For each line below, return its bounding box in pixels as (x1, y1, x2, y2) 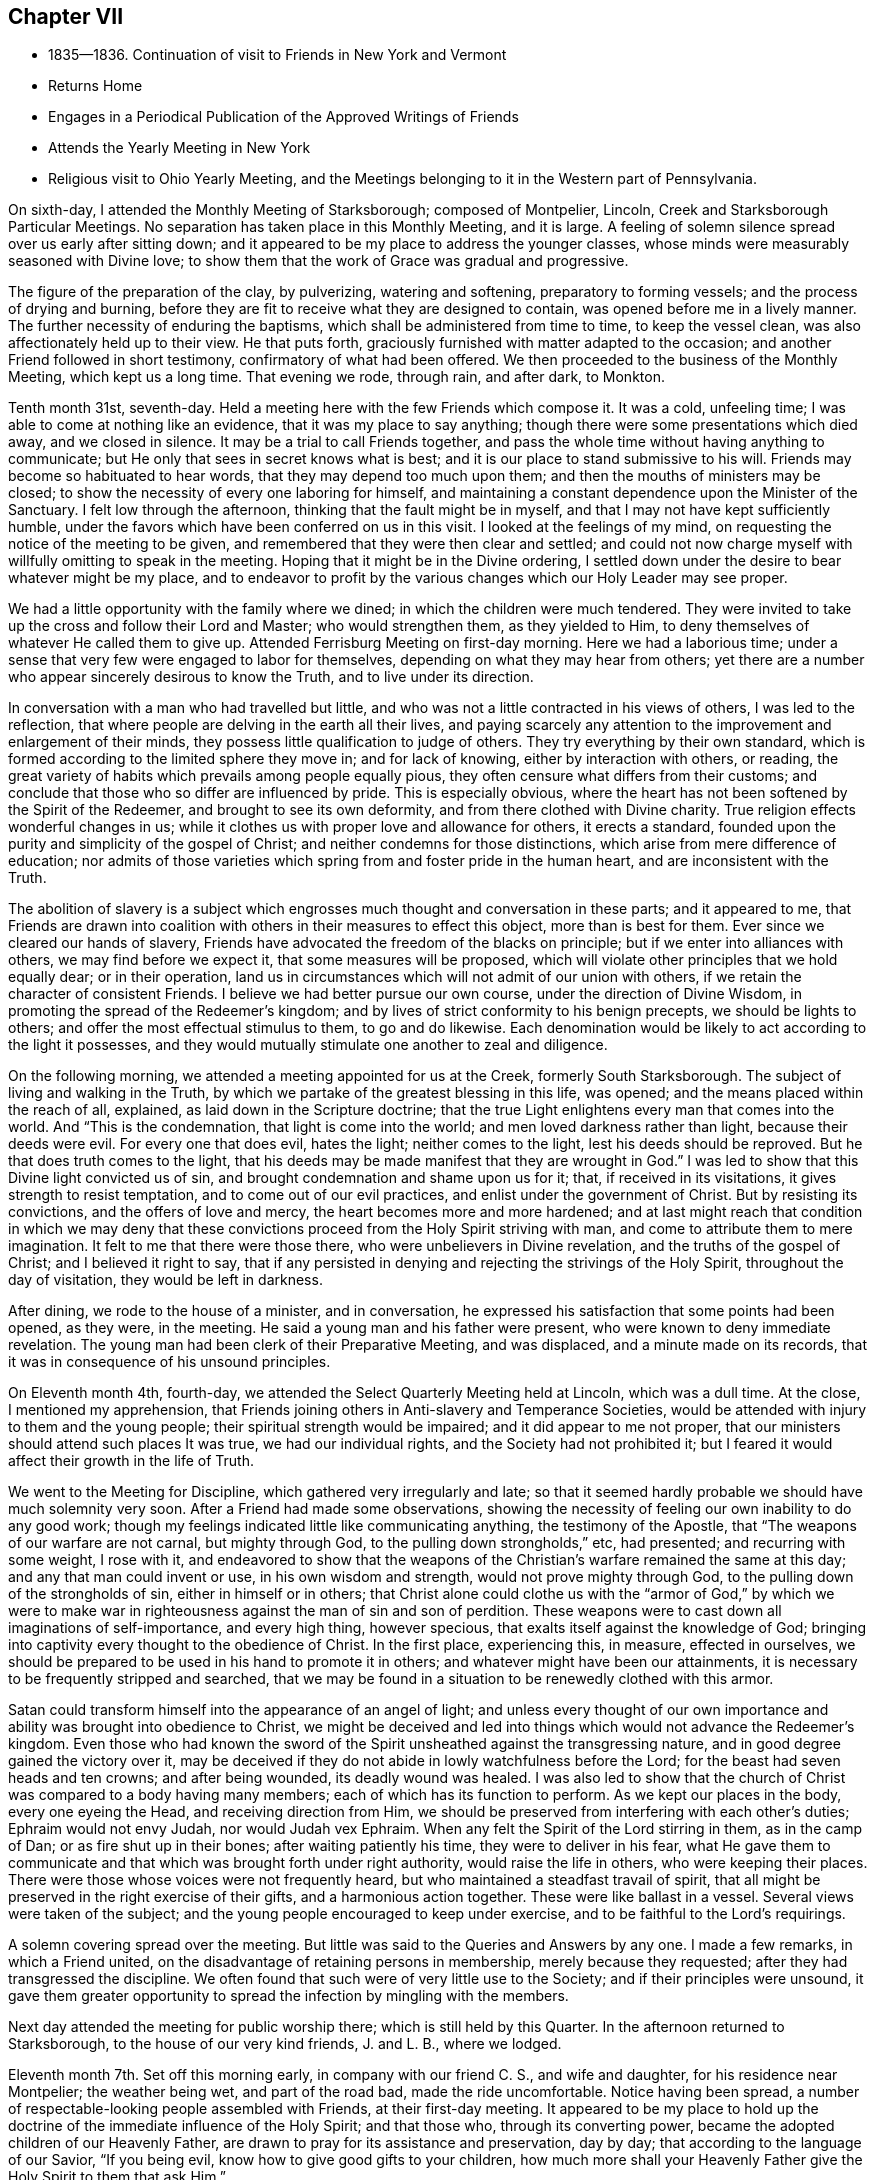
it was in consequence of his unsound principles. (8, 1353, 331, 1371)
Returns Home (48, 77, 143, 95)
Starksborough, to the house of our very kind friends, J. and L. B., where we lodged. (8, 2035, 562, 2053)
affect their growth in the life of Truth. (8, 1452, 254, 1470)
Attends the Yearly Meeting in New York (48, 139, 311, 157)
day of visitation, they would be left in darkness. (8, 1271, 323, 1289)
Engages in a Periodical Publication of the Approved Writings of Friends (48, 108, 519, 126)
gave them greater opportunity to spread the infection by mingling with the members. (8, 1987, 569, 2005)
